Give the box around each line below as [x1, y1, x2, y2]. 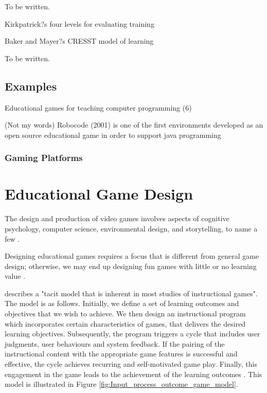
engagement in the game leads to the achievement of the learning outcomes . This [5, 368, 262, 379]
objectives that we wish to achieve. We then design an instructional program [5, 308, 246, 319]
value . [5, 271, 26, 281]
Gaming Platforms [5, 151, 83, 164]
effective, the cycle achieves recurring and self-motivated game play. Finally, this [5, 359, 257, 369]
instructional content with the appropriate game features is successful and [5, 348, 238, 359]
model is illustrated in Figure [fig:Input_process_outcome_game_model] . [5, 379, 238, 389]
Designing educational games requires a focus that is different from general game [5, 251, 259, 261]
